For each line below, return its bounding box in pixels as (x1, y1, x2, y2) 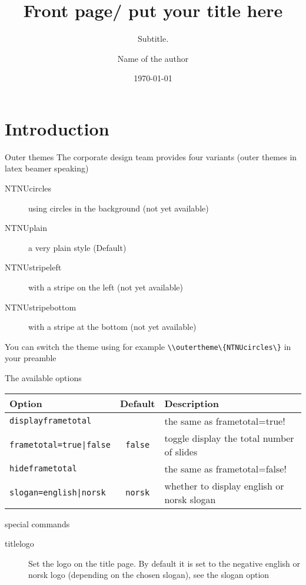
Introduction (5, 116, 109, 140)
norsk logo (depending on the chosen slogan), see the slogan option (28, 569, 270, 581)
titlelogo (5, 537, 34, 550)
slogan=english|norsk (9, 487, 106, 497)
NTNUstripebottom (5, 300, 76, 313)
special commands (5, 517, 70, 530)
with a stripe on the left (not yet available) (28, 281, 184, 293)
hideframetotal (9, 464, 77, 474)
